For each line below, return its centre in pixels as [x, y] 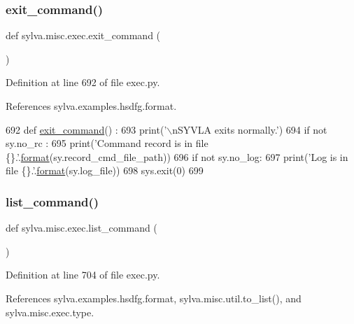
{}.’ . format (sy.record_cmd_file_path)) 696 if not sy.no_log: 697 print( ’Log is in [177, 156]
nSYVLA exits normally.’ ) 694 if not [250, 129]
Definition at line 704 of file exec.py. [83, 275]
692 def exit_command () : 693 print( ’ [86, 129]
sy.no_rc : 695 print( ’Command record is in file [107, 143]
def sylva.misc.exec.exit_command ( [83, 35]
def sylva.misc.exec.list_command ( [82, 228]
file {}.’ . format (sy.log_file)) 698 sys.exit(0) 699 [105, 170]
